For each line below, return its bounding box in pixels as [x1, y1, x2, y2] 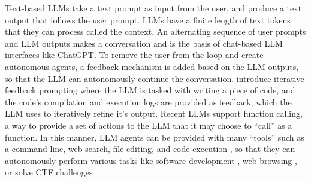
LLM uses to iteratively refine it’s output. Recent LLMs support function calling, [5, 107, 303, 120]
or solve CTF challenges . [5, 166, 99, 178]
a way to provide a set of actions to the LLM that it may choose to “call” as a [5, 119, 292, 131]
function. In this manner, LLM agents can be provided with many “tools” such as [5, 131, 304, 143]
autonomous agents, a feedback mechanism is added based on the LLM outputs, [5, 60, 299, 72]
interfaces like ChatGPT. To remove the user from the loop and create [5, 48, 264, 61]
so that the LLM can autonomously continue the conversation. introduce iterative [5, 72, 304, 84]
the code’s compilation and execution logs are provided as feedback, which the [5, 95, 292, 108]
